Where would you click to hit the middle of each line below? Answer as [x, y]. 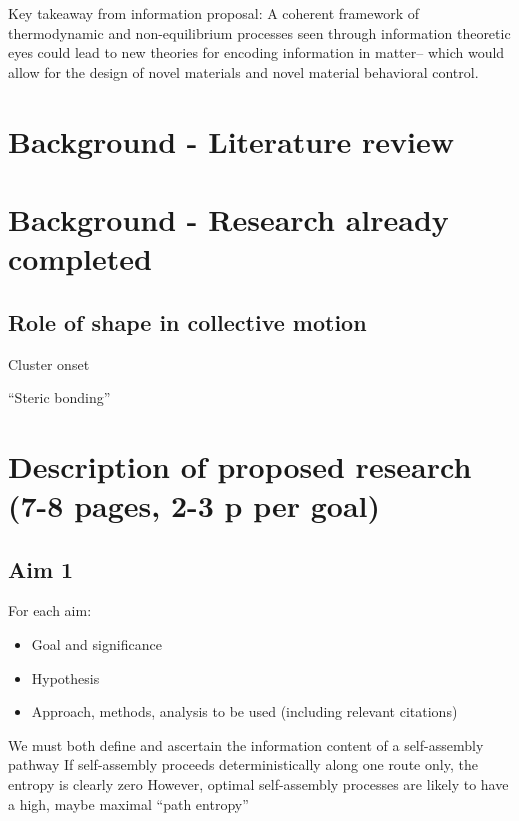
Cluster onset [49, 363]
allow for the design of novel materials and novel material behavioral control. [243, 71]
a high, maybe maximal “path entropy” [128, 803]
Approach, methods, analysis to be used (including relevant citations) [244, 711]
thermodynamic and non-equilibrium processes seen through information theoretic [259, 32]
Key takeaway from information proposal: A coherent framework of [213, 13]
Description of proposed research [240, 465]
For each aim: [50, 610]
